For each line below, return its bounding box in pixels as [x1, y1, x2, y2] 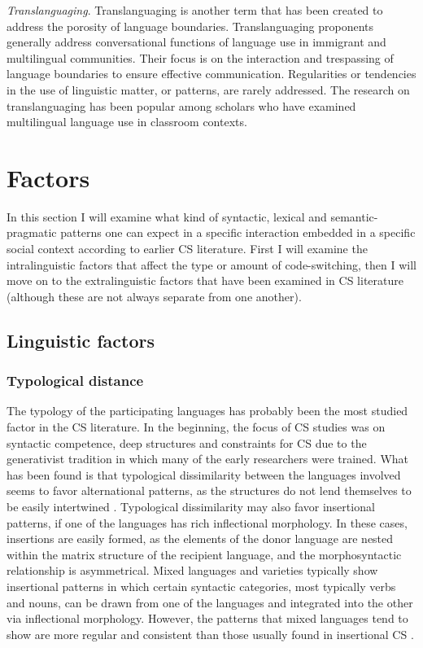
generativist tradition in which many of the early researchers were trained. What [7, 450, 409, 467]
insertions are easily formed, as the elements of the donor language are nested [7, 530, 394, 547]
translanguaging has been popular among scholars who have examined [7, 97, 356, 114]
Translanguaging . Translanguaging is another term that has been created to [7, 2, 383, 18]
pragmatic [7, 224, 57, 241]
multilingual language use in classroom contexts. [7, 113, 247, 130]
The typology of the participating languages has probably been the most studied [7, 402, 408, 419]
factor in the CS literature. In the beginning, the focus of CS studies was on [7, 418, 386, 436]
